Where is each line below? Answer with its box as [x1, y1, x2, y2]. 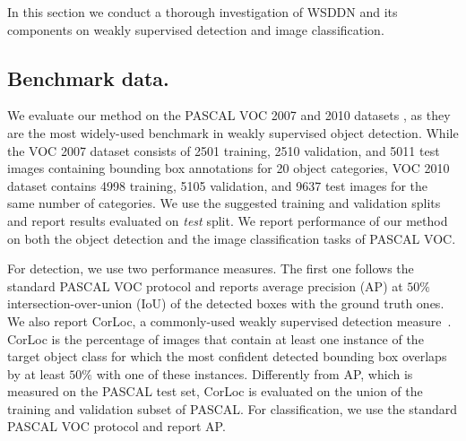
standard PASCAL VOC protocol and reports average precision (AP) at [7, 276, 403, 295]
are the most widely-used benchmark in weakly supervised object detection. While [7, 123, 459, 142]
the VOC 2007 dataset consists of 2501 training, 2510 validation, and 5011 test [7, 141, 440, 160]
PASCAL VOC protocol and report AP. [7, 417, 226, 436]
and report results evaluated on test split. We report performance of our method [7, 211, 448, 229]
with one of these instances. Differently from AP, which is [96, 364, 413, 383]
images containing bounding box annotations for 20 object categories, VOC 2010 [7, 159, 450, 177]
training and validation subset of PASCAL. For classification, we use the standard [7, 399, 458, 418]
